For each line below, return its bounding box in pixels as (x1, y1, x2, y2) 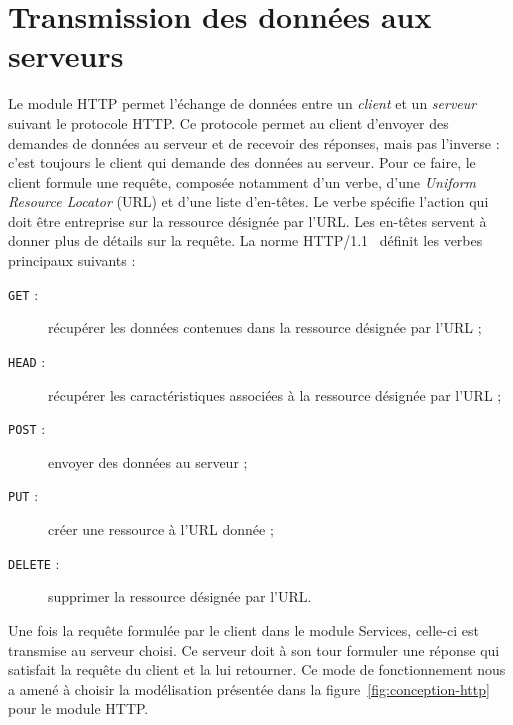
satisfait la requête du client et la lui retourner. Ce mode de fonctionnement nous (8, 659, 506, 680)
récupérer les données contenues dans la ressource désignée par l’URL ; (48, 317, 482, 338)
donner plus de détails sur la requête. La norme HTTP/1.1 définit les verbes (8, 230, 483, 251)
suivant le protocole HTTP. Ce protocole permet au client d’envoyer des (8, 112, 449, 133)
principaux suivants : (8, 250, 136, 271)
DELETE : (8, 552, 60, 573)
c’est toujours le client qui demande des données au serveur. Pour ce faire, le (8, 152, 476, 173)
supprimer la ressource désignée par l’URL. (48, 586, 312, 607)
